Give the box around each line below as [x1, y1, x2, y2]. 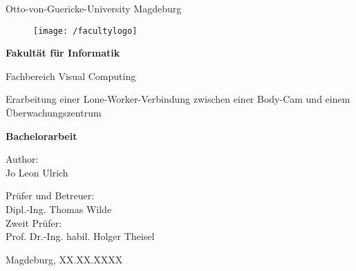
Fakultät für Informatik [6, 46, 120, 60]
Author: [6, 152, 39, 166]
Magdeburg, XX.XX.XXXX [6, 252, 123, 266]
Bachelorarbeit [6, 128, 77, 143]
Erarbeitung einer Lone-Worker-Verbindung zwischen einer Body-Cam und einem [6, 92, 350, 106]
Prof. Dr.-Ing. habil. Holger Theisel [6, 229, 155, 243]
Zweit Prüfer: [6, 215, 62, 230]
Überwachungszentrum [6, 106, 102, 120]
